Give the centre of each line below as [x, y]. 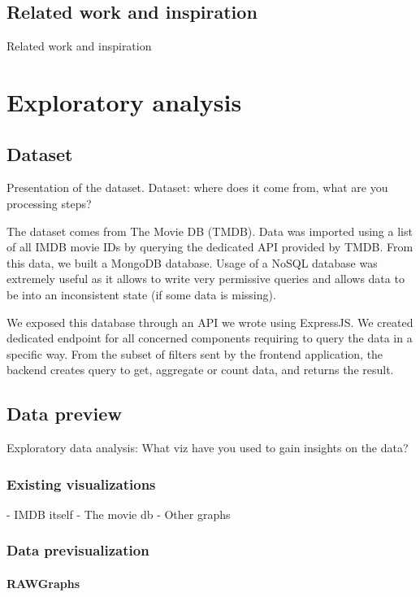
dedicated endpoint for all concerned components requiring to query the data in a [210, 338]
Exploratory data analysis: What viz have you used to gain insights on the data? [208, 448]
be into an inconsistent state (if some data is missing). [141, 294]
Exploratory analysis [124, 101]
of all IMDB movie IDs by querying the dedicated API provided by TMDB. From [210, 247]
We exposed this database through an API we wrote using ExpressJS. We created [210, 322]
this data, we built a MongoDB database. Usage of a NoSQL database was [192, 262]
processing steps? [49, 203]
